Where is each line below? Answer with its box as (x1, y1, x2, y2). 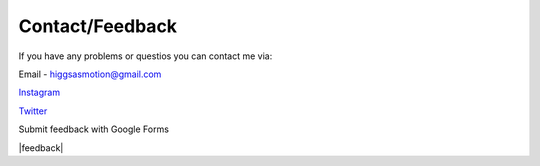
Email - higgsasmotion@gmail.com (18, 68, 162, 80)
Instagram (18, 86, 60, 99)
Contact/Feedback (18, 15, 178, 37)
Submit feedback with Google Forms (18, 123, 170, 135)
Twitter (18, 105, 48, 117)
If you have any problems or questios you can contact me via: (18, 50, 273, 62)
